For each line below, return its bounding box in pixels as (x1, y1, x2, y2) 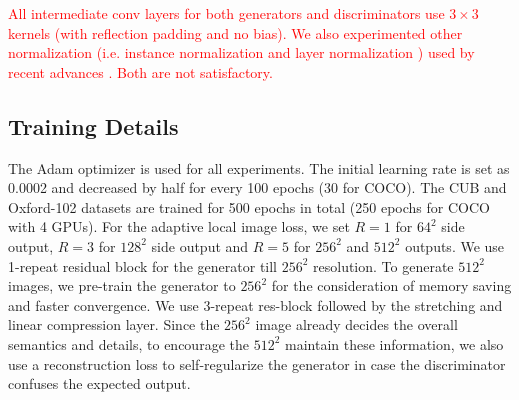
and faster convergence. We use (8, 294, 199, 315)
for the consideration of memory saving (271, 275, 512, 296)
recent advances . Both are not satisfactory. (8, 61, 273, 82)
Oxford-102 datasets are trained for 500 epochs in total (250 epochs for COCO (8, 196, 490, 217)
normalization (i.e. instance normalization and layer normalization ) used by (8, 42, 475, 63)
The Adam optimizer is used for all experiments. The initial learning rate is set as (8, 157, 510, 178)
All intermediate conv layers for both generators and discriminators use (8, 3, 445, 23)
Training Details (8, 110, 179, 141)
